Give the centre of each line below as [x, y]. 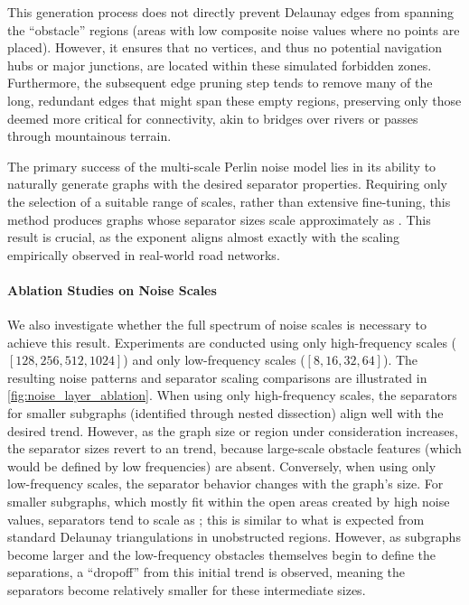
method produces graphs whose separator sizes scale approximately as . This [219, 219]
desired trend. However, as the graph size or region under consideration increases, [233, 430]
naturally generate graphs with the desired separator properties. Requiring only [228, 184]
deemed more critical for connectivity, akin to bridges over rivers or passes [213, 118]
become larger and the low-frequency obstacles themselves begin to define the [222, 554]
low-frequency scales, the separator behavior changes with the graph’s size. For [225, 484]
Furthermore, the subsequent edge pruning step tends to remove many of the [220, 83]
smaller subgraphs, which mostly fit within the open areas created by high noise [229, 502]
